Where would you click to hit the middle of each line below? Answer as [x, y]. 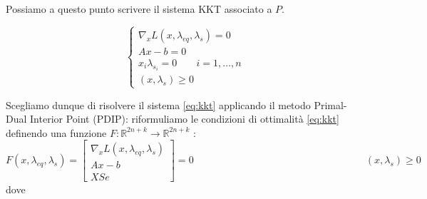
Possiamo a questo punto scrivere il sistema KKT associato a [139, 9]
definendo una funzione [56, 132]
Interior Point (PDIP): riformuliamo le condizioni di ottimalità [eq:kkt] [185, 119]
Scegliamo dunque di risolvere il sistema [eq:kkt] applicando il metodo [158, 104]
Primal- [330, 104]
